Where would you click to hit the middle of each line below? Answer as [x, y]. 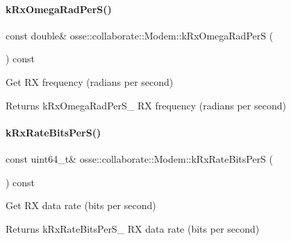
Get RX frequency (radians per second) [90, 81]
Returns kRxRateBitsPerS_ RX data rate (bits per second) [133, 228]
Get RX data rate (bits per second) [81, 205]
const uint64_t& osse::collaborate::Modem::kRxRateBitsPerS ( [140, 158]
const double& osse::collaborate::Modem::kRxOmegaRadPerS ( [140, 35]
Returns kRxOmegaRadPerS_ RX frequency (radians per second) [146, 105]
